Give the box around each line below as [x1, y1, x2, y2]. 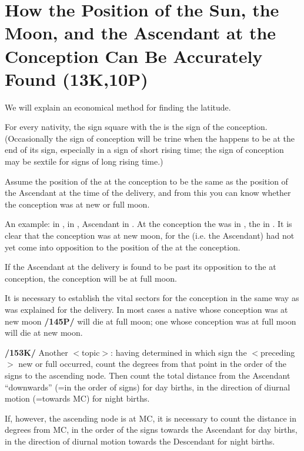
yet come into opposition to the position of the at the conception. [5, 240, 240, 253]
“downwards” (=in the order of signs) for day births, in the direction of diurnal [5, 380, 290, 393]
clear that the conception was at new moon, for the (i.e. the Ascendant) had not [5, 229, 295, 242]
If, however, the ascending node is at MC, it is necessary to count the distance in [5, 412, 296, 424]
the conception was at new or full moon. [5, 198, 150, 210]
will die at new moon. [5, 326, 83, 339]
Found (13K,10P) [5, 66, 148, 91]
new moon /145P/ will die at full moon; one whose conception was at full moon [5, 315, 296, 327]
